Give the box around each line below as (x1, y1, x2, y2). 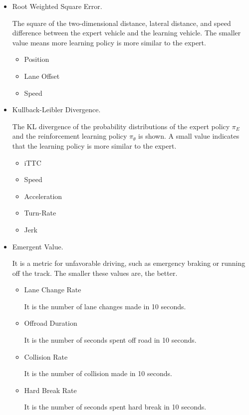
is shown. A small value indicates (138, 131, 240, 141)
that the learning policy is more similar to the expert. (12, 140, 177, 151)
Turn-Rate (24, 207, 56, 218)
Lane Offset (24, 70, 60, 81)
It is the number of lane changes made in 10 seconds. (24, 301, 186, 311)
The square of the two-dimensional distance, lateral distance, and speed (12, 17, 231, 28)
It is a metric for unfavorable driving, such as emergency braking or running (12, 258, 246, 268)
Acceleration (24, 191, 62, 201)
